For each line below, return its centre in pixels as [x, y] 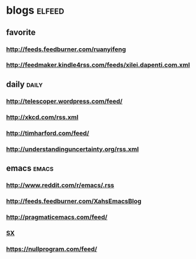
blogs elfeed [35, 10]
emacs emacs [30, 168]
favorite [21, 32]
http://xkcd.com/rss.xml [42, 117]
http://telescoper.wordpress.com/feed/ [64, 101]
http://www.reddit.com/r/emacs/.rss [60, 185]
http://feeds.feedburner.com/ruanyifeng [66, 49]
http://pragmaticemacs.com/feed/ [57, 217]
